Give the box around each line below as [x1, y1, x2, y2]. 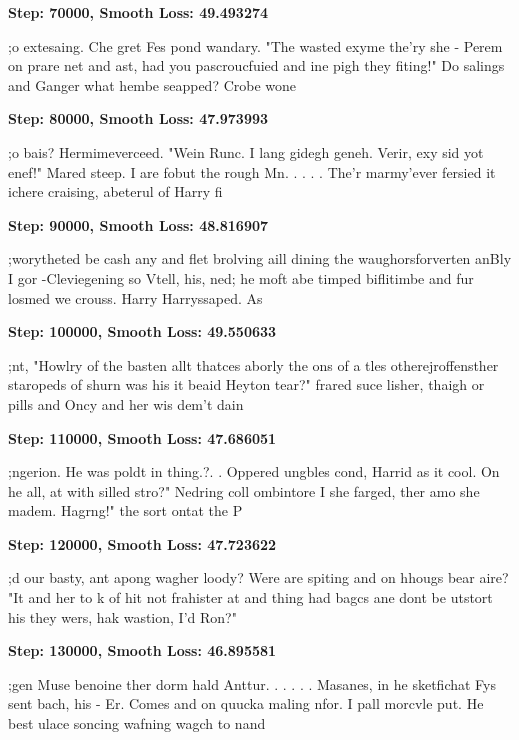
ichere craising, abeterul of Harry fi [8, 181, 223, 202]
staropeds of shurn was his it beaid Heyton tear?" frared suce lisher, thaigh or [8, 374, 485, 395]
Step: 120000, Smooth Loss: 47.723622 [8, 533, 277, 554]
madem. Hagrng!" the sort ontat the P [8, 500, 243, 521]
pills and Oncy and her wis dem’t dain [8, 393, 244, 414]
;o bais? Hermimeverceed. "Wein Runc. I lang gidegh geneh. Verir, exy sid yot [8, 141, 484, 162]
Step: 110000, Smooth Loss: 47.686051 [8, 427, 277, 448]
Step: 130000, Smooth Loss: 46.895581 [8, 640, 277, 661]
